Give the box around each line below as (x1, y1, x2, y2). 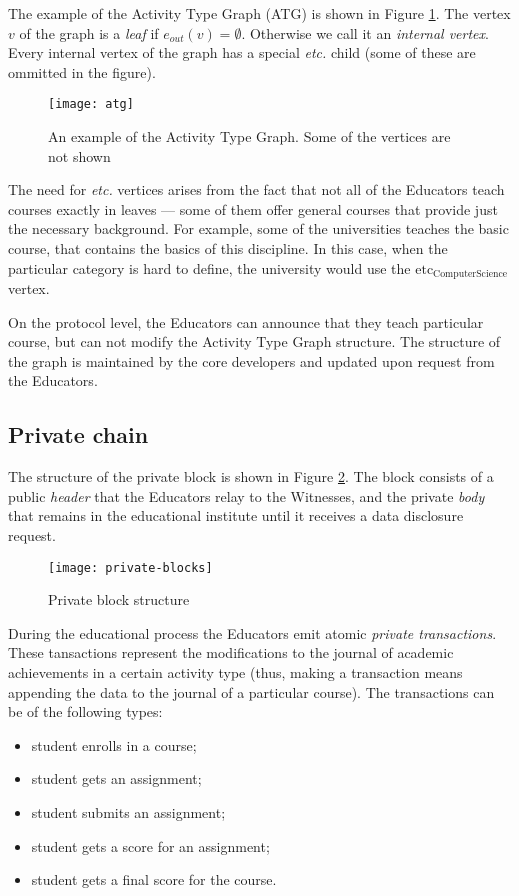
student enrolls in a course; (31, 734, 197, 755)
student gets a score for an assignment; (31, 835, 270, 856)
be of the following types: (8, 701, 163, 722)
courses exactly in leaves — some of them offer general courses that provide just (8, 198, 498, 219)
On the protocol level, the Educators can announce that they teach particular (8, 311, 484, 332)
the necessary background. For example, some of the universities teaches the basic (8, 218, 509, 239)
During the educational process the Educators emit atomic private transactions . (8, 622, 497, 643)
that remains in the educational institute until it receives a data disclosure (8, 505, 464, 526)
